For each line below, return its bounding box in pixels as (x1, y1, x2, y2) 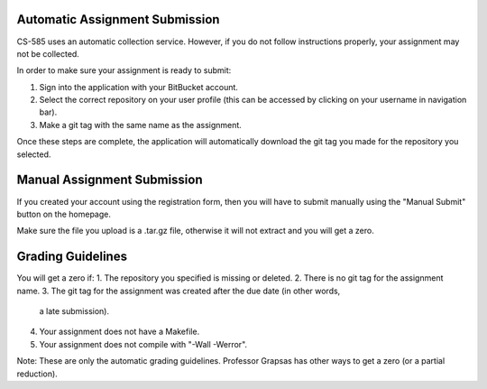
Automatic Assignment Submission (16, 12, 220, 27)
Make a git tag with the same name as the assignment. (39, 119, 243, 130)
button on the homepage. (16, 208, 112, 219)
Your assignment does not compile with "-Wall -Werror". (39, 338, 248, 349)
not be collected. (16, 48, 80, 59)
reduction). (16, 368, 58, 379)
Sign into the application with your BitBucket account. (39, 81, 239, 92)
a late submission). (39, 306, 110, 317)
